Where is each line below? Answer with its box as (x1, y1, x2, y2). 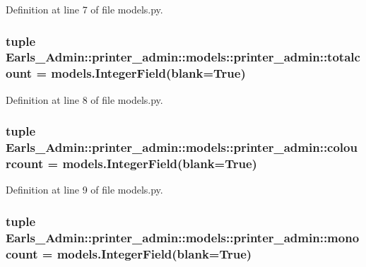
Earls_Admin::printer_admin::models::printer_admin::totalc (6, 48, 360, 66)
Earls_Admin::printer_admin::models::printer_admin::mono (6, 228, 360, 246)
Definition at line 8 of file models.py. (6, 92, 163, 107)
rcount (6, 155, 44, 172)
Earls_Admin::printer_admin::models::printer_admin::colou (6, 138, 358, 156)
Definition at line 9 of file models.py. (6, 182, 163, 197)
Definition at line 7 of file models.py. (6, 2, 163, 16)
